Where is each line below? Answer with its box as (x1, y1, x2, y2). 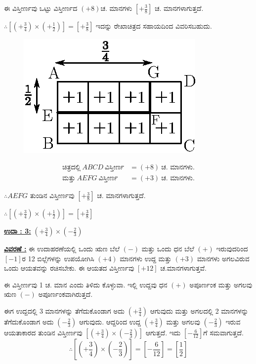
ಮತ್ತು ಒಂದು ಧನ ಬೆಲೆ (141, 243, 194, 254)
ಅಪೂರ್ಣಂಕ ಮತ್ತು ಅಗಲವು (189, 279, 253, 289)
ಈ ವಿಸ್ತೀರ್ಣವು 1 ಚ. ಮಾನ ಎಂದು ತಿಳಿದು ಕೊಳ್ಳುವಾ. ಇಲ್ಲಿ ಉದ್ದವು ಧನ (4, 279, 168, 289)
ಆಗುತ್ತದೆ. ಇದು (145, 327, 181, 338)
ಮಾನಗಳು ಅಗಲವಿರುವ (197, 253, 250, 263)
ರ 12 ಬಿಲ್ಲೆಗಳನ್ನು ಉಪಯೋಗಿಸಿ (22, 253, 94, 263)
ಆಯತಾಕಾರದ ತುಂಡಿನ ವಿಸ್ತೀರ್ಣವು (4, 327, 83, 338)
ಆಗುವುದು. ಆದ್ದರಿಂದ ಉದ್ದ (79, 317, 141, 327)
